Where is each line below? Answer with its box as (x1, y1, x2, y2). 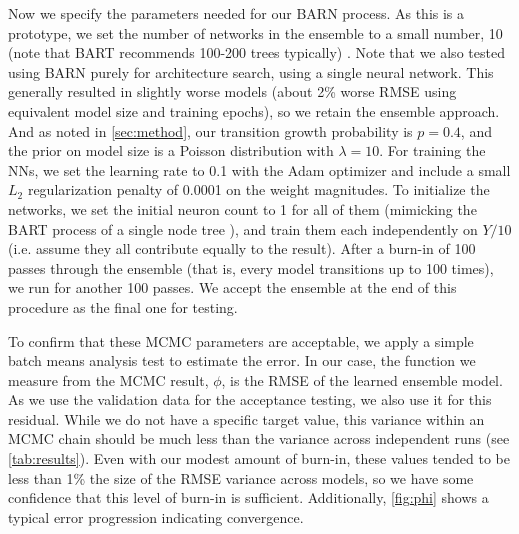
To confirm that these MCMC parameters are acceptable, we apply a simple (8, 330, 474, 351)
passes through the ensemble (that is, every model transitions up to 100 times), (8, 257, 494, 278)
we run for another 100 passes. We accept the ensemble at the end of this (8, 277, 457, 298)
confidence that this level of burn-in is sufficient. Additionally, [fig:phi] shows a (8, 487, 489, 508)
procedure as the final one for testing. (8, 296, 238, 317)
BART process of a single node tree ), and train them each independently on (8, 218, 478, 239)
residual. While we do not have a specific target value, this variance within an (8, 408, 485, 429)
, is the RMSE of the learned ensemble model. (221, 369, 503, 390)
